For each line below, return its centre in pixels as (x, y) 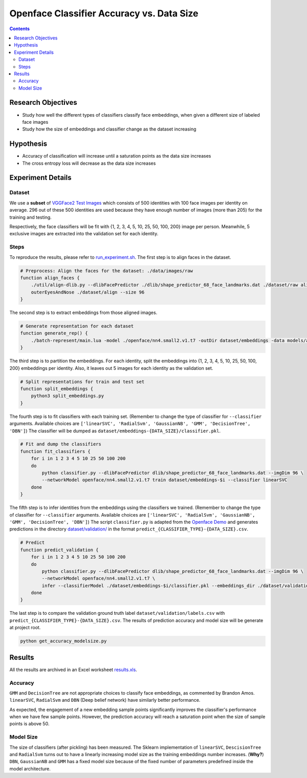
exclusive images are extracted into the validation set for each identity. (84, 234)
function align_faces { (50, 278)
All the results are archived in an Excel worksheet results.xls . (73, 670)
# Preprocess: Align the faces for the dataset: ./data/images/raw (107, 271)
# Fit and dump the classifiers (61, 444)
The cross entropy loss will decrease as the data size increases (89, 163)
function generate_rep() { (54, 333)
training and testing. (31, 217)
